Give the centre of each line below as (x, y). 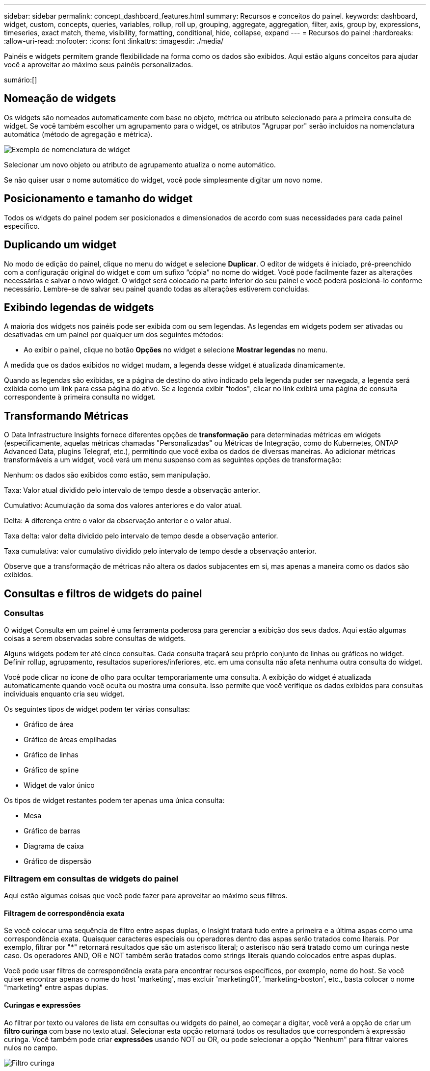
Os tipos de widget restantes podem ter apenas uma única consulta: (114, 801)
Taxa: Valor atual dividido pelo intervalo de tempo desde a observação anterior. (132, 490)
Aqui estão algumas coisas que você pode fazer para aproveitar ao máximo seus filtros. (146, 896)
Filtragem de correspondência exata (64, 913)
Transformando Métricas (66, 416)
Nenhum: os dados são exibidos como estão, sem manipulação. (107, 475)
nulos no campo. (31, 1047)
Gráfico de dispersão (58, 861)
